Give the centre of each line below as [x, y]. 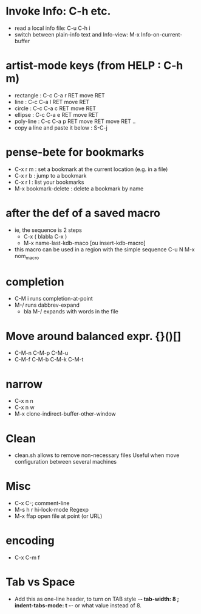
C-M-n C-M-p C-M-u [41, 353]
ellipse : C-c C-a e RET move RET [56, 114]
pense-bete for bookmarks [75, 152]
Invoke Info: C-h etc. [58, 11]
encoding [30, 541]
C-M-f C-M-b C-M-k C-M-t [49, 360]
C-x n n [24, 401]
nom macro [27, 256]
